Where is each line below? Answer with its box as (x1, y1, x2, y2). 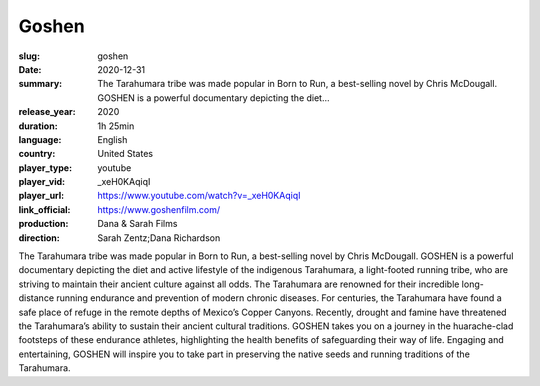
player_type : (18, 161, 73, 174)
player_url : (18, 190, 65, 202)
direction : (18, 231, 60, 244)
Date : (18, 63, 42, 75)
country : (18, 148, 56, 160)
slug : (18, 50, 40, 62)
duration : (18, 120, 59, 132)
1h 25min (97, 120, 135, 132)
